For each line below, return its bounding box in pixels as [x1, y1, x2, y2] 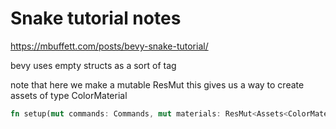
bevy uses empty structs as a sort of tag [10, 59, 177, 71]
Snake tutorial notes [10, 7, 182, 30]
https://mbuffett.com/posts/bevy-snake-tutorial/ [10, 40, 209, 52]
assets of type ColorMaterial [10, 89, 128, 101]
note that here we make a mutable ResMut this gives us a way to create [10, 78, 305, 91]
